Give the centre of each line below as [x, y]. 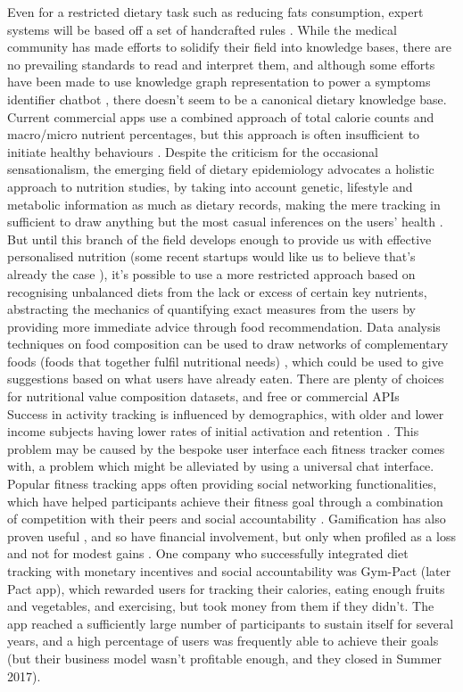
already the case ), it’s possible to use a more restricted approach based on [211, 273]
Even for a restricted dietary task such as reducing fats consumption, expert [215, 12]
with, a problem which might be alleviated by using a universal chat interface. [221, 466]
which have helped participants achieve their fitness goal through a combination [225, 501]
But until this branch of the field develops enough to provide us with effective [219, 239]
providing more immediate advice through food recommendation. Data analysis [224, 326]
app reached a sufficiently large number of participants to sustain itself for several [231, 623]
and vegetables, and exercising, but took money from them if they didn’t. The [221, 606]
